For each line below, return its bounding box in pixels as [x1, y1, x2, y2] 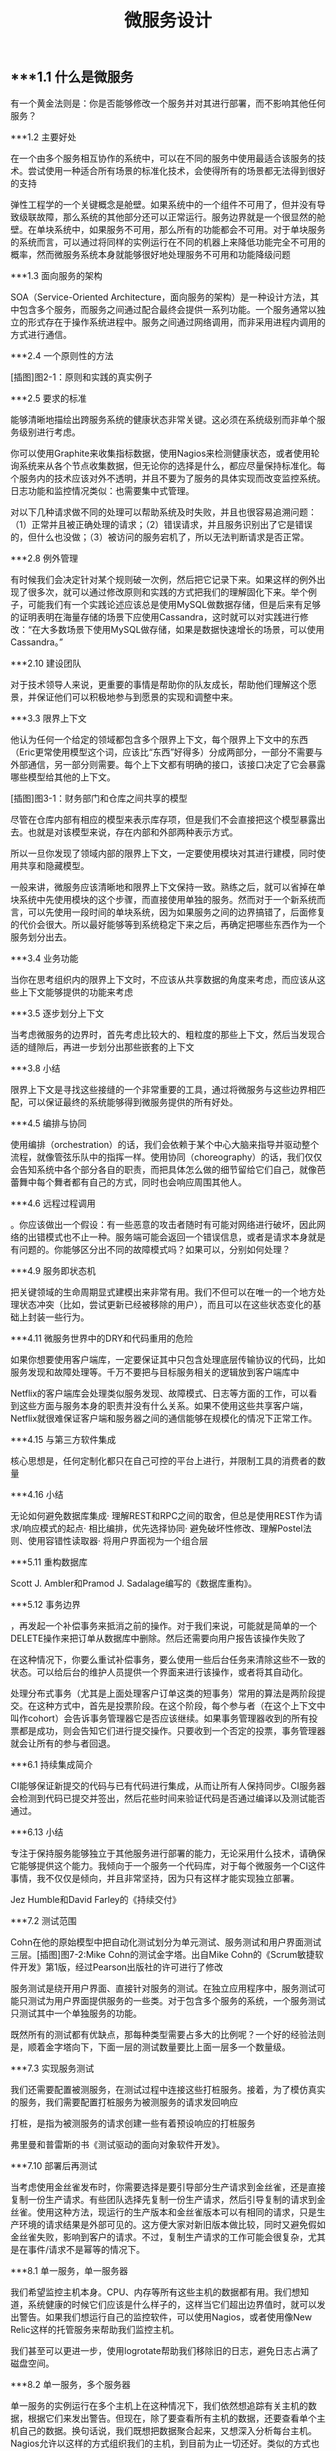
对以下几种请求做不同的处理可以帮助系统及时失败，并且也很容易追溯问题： [10, 506, 317, 518]
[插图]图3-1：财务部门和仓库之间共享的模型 [10, 792, 188, 804]
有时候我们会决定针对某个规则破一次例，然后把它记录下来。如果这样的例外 [10, 573, 317, 585]
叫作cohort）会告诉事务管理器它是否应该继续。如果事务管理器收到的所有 [10, 1712, 310, 1724]
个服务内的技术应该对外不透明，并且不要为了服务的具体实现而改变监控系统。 [10, 472, 326, 484]
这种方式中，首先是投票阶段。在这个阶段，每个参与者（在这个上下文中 [36, 1699, 326, 1711]
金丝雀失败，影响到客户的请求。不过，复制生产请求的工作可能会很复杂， [10, 2231, 308, 2243]
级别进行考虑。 [18, 426, 81, 438]
